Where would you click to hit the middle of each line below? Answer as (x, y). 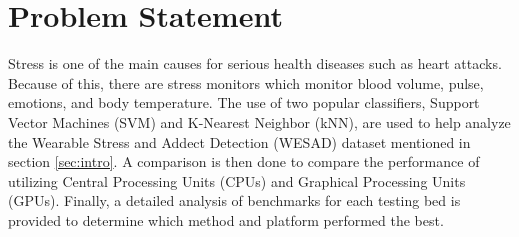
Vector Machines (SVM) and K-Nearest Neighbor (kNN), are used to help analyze (259, 121)
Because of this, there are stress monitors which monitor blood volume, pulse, (246, 82)
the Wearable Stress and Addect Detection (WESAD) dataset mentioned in (239, 141)
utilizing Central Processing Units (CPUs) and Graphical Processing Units (237, 180)
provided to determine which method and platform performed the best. (226, 219)
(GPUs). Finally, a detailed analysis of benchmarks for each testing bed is (234, 200)
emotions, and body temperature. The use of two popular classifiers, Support (244, 102)
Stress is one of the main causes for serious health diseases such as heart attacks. (255, 63)
